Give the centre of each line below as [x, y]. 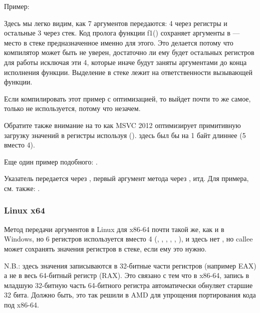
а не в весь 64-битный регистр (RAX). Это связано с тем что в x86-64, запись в [127, 275]
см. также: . [22, 188]
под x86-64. [22, 304]
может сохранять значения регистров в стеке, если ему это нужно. [105, 248]
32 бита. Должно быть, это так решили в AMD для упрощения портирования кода [130, 295]
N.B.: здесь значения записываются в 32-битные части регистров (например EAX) [130, 265]
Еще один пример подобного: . [51, 161]
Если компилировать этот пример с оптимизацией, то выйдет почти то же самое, [127, 98]
